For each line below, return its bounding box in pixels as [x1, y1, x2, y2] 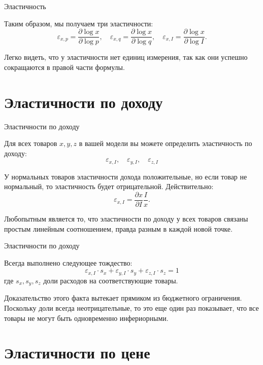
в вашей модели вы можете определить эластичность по [79, 138, 252, 149]
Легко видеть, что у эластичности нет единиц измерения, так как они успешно [4, 52, 248, 62]
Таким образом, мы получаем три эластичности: [4, 18, 153, 28]
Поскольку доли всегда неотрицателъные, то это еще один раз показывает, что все [4, 302, 259, 313]
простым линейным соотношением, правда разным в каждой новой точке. [4, 223, 233, 234]
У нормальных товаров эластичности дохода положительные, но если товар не [4, 171, 247, 181]
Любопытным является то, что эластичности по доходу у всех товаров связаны [4, 213, 248, 224]
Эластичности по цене [4, 342, 150, 363]
